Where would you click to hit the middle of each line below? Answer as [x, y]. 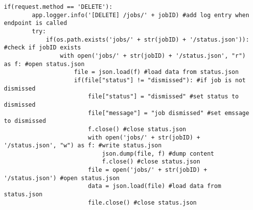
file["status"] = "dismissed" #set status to [163, 97]
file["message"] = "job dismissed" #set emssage [169, 113]
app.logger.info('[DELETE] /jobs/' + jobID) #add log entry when [141, 15]
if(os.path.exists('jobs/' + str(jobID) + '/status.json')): [148, 39]
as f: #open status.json [44, 64]
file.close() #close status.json [142, 202]
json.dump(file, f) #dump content [158, 153]
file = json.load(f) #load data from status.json [156, 72]
